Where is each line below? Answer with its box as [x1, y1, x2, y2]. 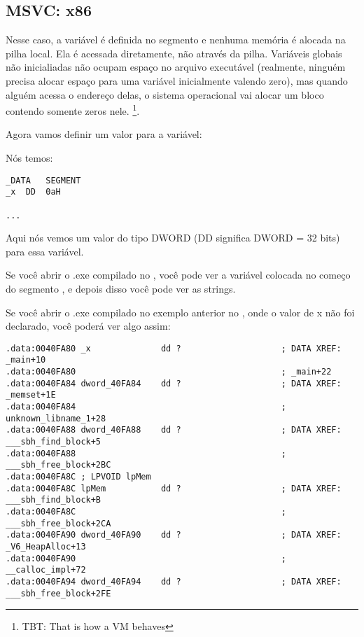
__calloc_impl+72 [6, 565, 86, 575]
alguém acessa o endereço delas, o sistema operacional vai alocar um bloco [6, 87, 324, 101]
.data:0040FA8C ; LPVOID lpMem [6, 472, 151, 482]
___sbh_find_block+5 [6, 437, 101, 447]
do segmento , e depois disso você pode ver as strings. [6, 281, 236, 296]
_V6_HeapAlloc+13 [6, 541, 86, 552]
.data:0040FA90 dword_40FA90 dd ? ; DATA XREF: [6, 530, 342, 540]
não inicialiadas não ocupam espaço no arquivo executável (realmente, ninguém [6, 59, 346, 74]
